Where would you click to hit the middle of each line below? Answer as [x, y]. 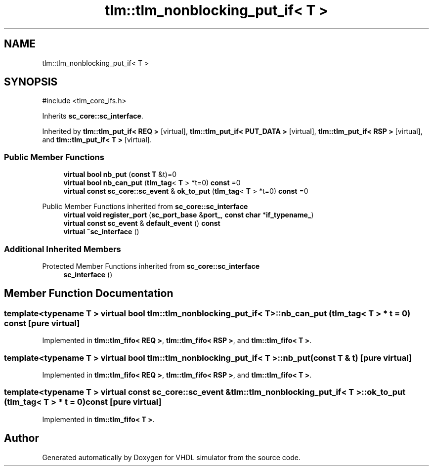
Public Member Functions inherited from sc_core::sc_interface [145, 207]
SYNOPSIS [31, 82]
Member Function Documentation [89, 294]
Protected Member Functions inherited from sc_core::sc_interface [151, 266]
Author [22, 438]
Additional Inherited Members [63, 249]
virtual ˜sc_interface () [101, 232]
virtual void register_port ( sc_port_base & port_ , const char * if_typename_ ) [189, 215]
